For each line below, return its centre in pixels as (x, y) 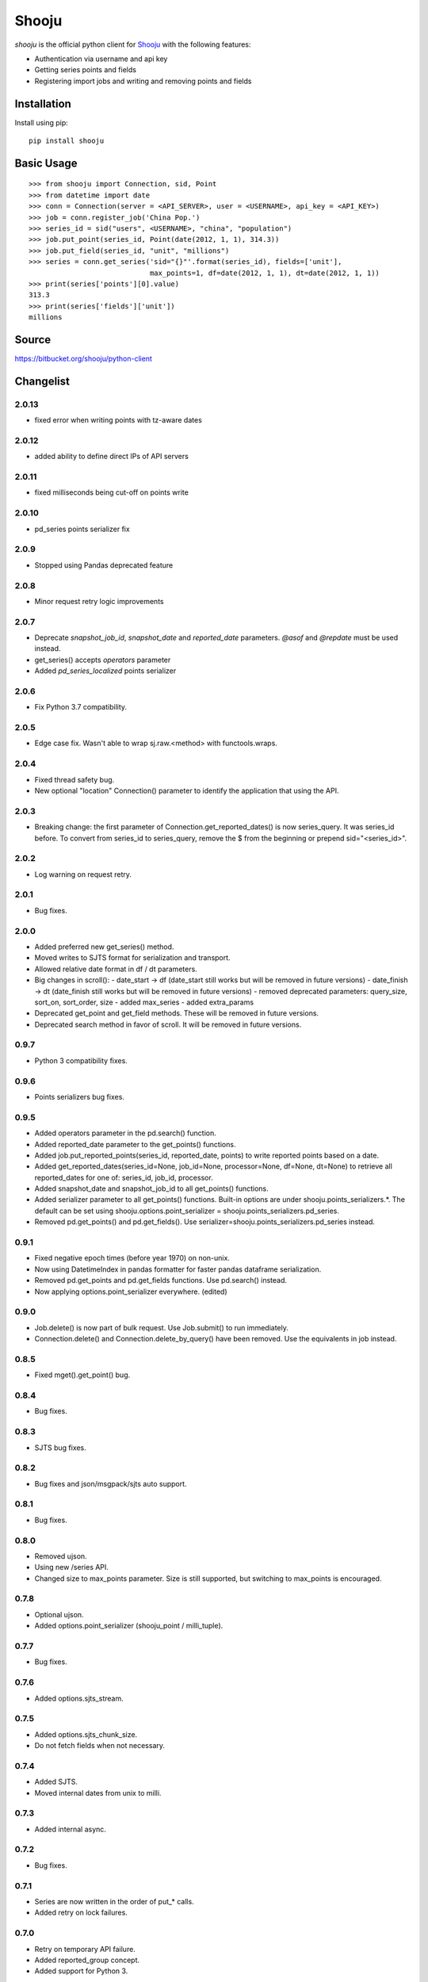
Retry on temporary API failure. (85, 1949)
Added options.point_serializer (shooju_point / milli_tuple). (129, 1626)
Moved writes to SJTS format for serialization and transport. (132, 958)
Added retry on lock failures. (81, 1913)
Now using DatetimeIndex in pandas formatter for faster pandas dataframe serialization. (178, 1269)
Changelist (42, 381)
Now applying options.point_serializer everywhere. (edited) (131, 1291)
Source (33, 340)
